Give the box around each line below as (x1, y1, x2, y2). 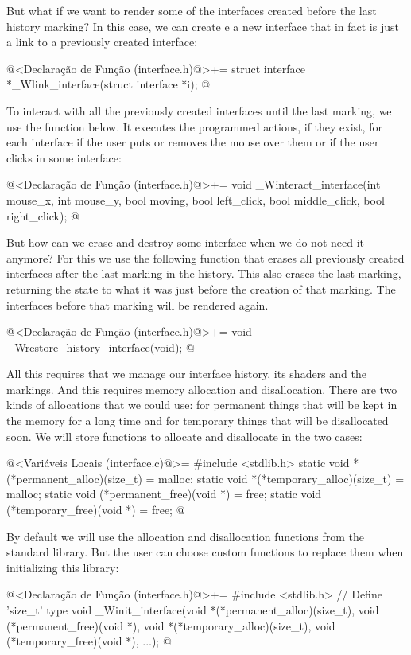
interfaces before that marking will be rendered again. (6, 296, 269, 313)
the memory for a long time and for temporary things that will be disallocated (6, 412, 389, 429)
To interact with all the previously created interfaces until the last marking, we (6, 102, 392, 119)
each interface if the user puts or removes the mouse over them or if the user (6, 134, 379, 150)
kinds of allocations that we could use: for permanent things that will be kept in (6, 396, 397, 413)
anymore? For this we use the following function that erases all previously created (6, 249, 405, 266)
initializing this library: (6, 559, 119, 575)
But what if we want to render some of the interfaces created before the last (6, 2, 377, 18)
